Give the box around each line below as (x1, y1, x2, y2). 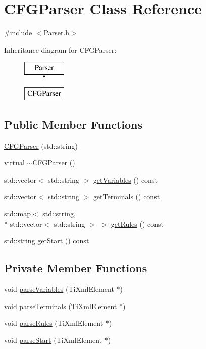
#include (4, 27, 32, 38)
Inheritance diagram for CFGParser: (4, 44, 117, 55)
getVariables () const (93, 174, 158, 185)
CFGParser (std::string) (4, 140, 78, 151)
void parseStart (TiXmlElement (4, 334, 102, 345)
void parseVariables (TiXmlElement (4, 284, 114, 294)
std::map (4, 208, 31, 219)
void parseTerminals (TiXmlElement (4, 300, 117, 311)
